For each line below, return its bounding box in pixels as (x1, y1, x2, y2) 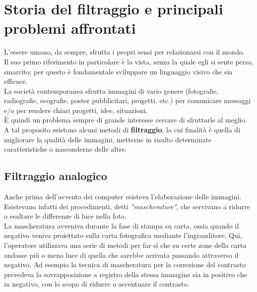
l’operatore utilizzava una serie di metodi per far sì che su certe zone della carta (4, 240, 247, 250)
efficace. (4, 76, 28, 86)
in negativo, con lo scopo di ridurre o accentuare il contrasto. (4, 279, 190, 289)
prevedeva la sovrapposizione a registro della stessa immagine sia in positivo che (4, 269, 247, 279)
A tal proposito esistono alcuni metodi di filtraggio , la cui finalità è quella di (4, 124, 241, 135)
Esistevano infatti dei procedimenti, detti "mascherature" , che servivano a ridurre (4, 201, 250, 211)
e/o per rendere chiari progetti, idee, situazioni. (4, 105, 148, 115)
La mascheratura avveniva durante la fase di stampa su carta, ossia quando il (4, 220, 239, 231)
